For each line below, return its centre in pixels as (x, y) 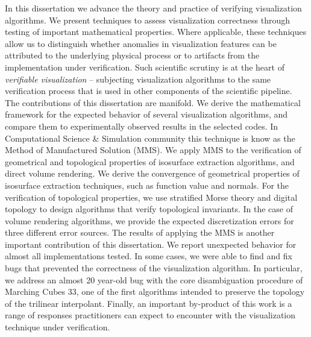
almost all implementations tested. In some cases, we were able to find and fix (149, 256)
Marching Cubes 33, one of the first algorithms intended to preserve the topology (155, 291)
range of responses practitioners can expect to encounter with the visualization (150, 315)
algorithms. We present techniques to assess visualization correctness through (148, 20)
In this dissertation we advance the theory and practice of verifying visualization (153, 8)
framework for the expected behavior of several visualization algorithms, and (146, 114)
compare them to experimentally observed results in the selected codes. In (142, 126)
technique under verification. (58, 327)
